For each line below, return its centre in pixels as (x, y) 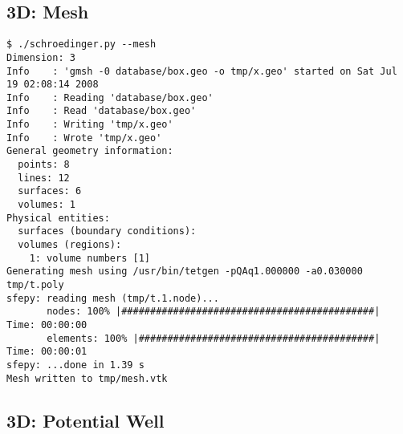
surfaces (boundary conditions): (107, 231)
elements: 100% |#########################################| (214, 338)
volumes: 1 (47, 205)
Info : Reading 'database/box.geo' (110, 97)
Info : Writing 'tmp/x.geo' (90, 125)
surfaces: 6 (50, 191)
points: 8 (44, 165)
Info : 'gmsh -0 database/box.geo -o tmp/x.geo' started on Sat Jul (202, 71)
